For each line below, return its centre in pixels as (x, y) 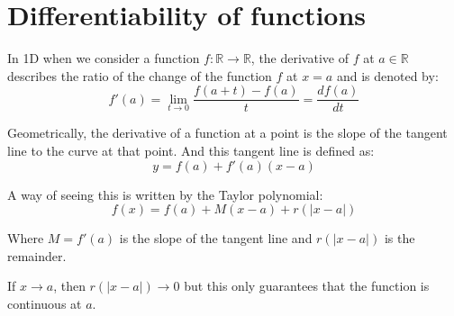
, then (69, 286)
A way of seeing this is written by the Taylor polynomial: (165, 194)
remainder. (37, 255)
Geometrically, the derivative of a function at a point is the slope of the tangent (227, 133)
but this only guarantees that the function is (307, 286)
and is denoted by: (387, 75)
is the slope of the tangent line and (216, 238)
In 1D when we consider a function (104, 58)
